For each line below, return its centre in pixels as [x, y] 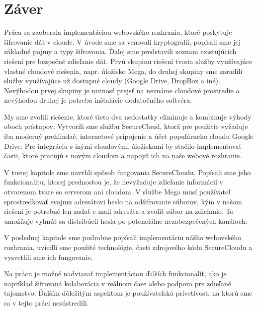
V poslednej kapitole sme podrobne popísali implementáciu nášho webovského [123, 237]
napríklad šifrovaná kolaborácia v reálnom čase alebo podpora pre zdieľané [118, 283]
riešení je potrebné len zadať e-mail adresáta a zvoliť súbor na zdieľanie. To [119, 211]
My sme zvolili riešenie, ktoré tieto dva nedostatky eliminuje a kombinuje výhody [128, 116]
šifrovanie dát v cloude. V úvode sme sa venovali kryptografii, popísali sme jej [123, 41]
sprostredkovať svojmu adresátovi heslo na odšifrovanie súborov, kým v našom [123, 201]
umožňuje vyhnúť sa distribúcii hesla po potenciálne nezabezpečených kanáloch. [126, 220]
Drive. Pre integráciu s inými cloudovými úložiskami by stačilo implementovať [123, 146]
